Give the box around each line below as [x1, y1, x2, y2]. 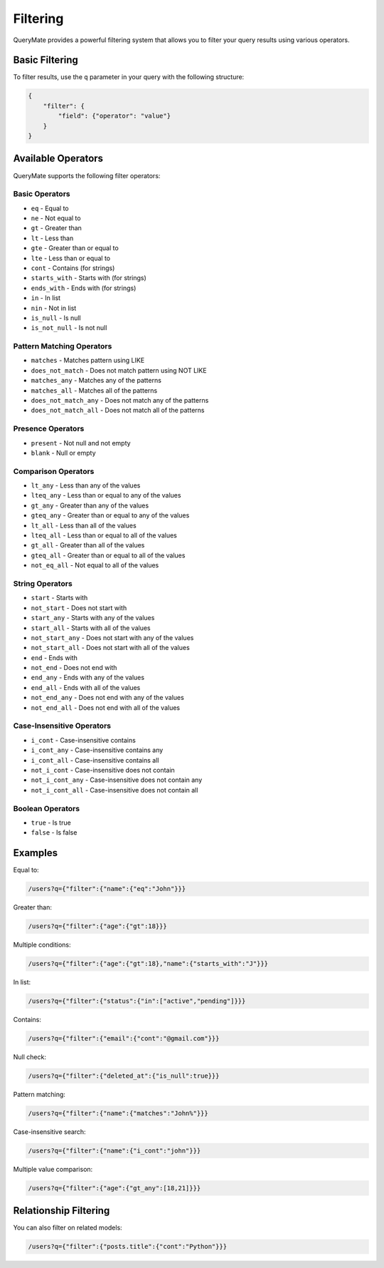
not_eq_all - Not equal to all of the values [31, 561, 159, 569]
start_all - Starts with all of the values [31, 624, 151, 632]
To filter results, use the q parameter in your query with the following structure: [13, 73, 245, 81]
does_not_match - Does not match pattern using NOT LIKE [31, 366, 207, 374]
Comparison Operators [13, 466, 95, 476]
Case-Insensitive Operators [13, 721, 112, 731]
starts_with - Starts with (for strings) [31, 274, 147, 282]
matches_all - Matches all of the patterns [31, 386, 158, 395]
